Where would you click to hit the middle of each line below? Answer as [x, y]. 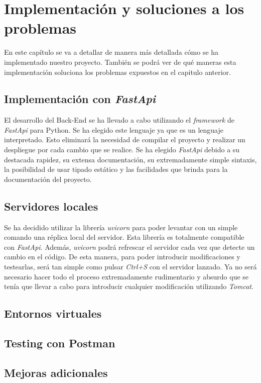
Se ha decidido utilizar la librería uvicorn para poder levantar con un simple [121, 227]
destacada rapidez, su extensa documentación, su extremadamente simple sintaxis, [130, 159]
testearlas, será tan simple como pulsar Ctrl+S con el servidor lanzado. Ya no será [130, 267]
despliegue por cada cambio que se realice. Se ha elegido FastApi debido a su [122, 150]
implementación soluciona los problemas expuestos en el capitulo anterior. [117, 72]
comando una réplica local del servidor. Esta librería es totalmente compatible [124, 237]
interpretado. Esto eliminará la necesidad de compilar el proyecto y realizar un [125, 139]
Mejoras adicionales [56, 372]
